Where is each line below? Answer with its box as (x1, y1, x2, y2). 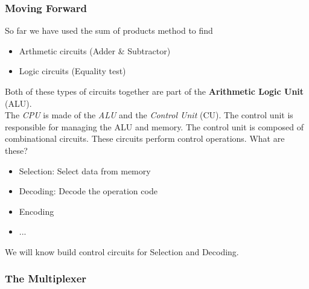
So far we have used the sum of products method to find (5, 24, 213, 37)
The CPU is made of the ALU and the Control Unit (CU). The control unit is (5, 109, 293, 121)
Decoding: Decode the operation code (19, 185, 158, 197)
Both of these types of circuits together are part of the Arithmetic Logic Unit (5, 85, 304, 97)
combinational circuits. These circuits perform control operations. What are (5, 132, 285, 145)
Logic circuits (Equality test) (19, 65, 126, 77)
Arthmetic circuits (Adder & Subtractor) (19, 44, 171, 57)
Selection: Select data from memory (19, 164, 151, 177)
